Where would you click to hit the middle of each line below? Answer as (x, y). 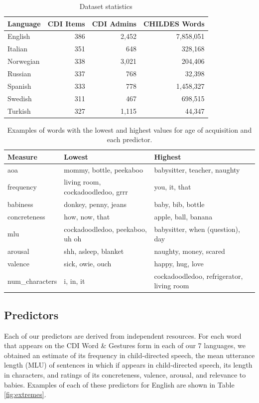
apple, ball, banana (183, 216)
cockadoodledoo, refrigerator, (198, 276)
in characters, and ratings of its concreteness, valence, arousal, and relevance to (125, 374)
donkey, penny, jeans (95, 204)
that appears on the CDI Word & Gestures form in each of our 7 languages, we (125, 345)
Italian (18, 49)
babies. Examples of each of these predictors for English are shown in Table (119, 384)
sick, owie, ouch (88, 263)
